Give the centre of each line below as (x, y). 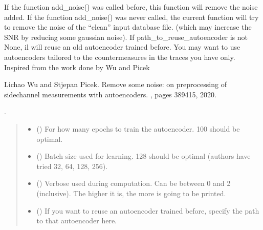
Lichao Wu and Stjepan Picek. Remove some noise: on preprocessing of (115, 84)
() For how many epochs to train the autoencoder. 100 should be (138, 128)
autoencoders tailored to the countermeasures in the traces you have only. (120, 57)
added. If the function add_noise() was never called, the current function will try (131, 17)
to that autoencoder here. (77, 221)
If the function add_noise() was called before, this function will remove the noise (131, 7)
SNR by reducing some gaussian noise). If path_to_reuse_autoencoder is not (126, 37)
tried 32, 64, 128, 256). (72, 166)
